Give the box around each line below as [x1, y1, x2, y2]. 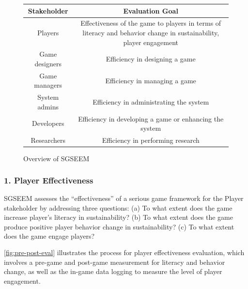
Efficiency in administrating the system [93, 97, 209, 107]
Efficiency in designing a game [106, 54, 196, 64]
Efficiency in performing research [102, 135, 200, 145]
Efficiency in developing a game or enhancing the [78, 113, 224, 123]
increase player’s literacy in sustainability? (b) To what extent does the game [4, 212, 233, 222]
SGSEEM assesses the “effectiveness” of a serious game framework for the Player [4, 193, 244, 203]
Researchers [31, 135, 65, 145]
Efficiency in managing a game [105, 75, 196, 85]
